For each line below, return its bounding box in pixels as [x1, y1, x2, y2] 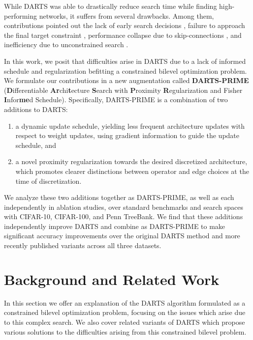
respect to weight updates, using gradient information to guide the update [15, 130, 240, 141]
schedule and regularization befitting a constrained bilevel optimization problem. [4, 65, 247, 76]
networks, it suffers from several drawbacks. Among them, [39, 10, 214, 21]
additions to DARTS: [4, 104, 68, 114]
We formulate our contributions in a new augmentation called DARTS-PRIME [4, 75, 249, 85]
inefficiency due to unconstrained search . [4, 39, 128, 50]
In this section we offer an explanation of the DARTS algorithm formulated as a [4, 297, 246, 308]
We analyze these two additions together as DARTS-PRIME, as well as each [4, 192, 234, 202]
